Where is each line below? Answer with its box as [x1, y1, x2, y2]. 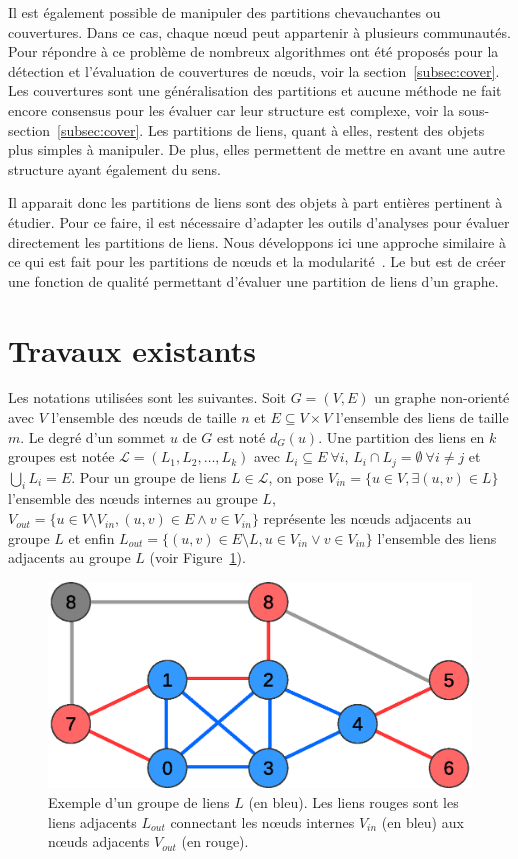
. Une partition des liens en [318, 426, 485, 447]
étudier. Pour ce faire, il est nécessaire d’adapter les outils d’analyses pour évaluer [8, 211, 510, 232]
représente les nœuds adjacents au [263, 508, 472, 529]
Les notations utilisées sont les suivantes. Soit [8, 387, 287, 408]
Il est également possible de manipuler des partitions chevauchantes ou [8, 2, 441, 22]
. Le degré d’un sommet [20, 426, 166, 447]
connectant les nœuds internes [170, 811, 355, 832]
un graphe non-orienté [374, 387, 510, 408]
